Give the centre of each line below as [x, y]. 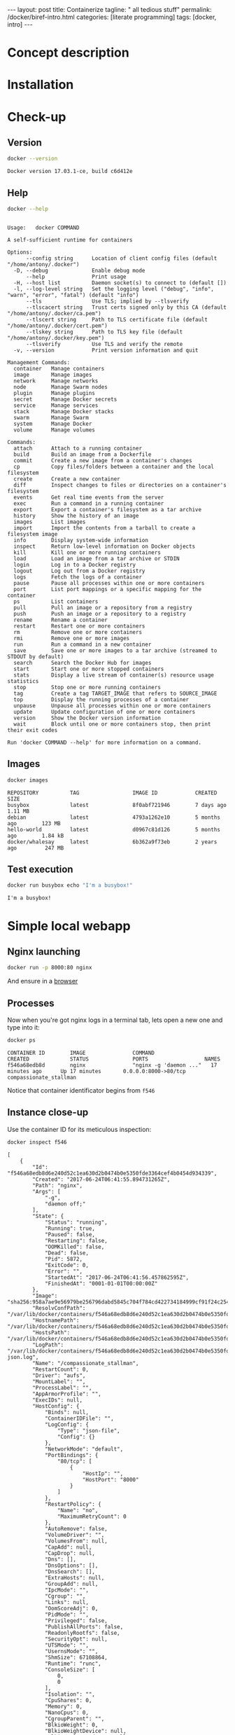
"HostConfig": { [56, 1406]
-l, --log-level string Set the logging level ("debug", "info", [114, 289]
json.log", [23, 1357]
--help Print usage [76, 277]
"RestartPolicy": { [73, 1504]
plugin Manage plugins [55, 393]
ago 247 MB [36, 848]
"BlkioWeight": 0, [71, 1724]
